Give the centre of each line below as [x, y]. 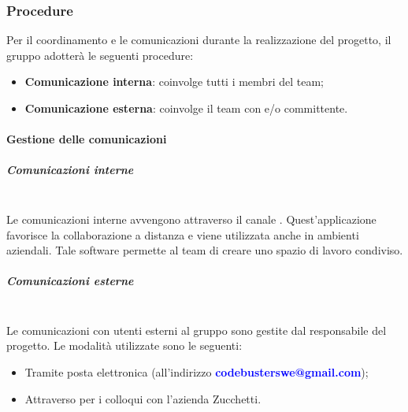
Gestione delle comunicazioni [87, 139]
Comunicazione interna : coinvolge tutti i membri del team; [174, 82]
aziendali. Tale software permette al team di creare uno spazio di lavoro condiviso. [205, 250]
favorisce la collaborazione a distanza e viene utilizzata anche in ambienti [183, 234]
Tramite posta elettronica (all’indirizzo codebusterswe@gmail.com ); [197, 372]
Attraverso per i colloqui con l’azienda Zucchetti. [143, 398]
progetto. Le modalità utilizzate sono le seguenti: [124, 345]
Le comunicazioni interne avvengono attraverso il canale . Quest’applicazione [191, 219]
